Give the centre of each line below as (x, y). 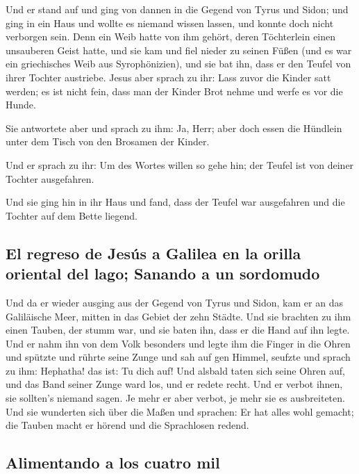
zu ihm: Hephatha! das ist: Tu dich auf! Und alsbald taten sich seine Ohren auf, (175, 370)
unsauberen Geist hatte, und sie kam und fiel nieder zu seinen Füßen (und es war (179, 50)
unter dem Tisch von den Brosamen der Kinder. (108, 141)
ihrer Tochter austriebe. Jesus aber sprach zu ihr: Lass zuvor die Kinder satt (168, 77)
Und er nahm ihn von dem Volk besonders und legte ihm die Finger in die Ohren (178, 343)
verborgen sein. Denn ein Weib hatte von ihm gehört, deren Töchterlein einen (171, 36)
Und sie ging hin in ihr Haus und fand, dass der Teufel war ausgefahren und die (175, 202)
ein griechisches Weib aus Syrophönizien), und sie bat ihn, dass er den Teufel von (178, 64)
